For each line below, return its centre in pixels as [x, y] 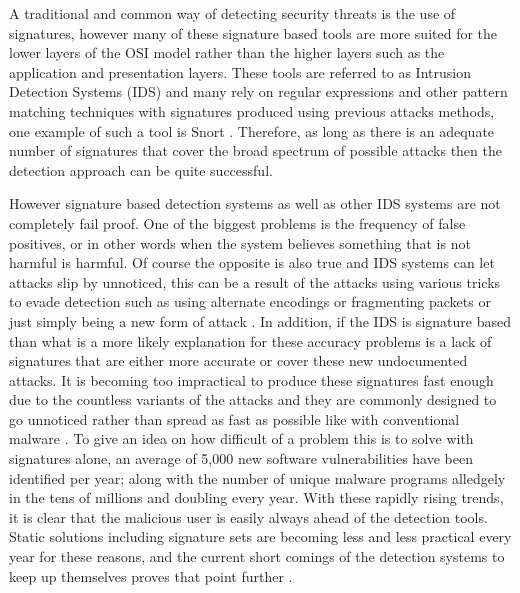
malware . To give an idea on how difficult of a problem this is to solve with [241, 438]
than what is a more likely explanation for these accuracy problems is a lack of [250, 340]
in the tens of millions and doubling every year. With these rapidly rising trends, [256, 497]
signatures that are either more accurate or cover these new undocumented [238, 360]
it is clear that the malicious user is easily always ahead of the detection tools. [248, 516]
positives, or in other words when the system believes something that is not [240, 242]
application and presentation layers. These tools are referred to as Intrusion [240, 71]
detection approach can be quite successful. [141, 169]
